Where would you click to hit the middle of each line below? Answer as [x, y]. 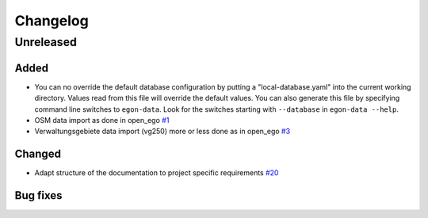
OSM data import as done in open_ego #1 [102, 120]
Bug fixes [38, 195]
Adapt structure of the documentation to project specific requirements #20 [157, 173]
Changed [38, 154]
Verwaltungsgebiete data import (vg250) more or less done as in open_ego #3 [162, 132]
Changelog [52, 21]
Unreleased [46, 42]
